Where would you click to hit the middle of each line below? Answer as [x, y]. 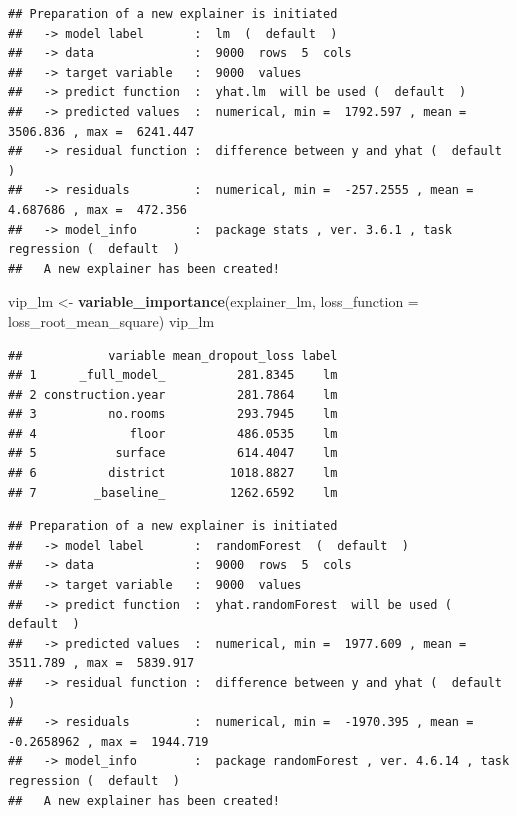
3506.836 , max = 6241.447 [101, 131]
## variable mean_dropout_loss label [173, 355]
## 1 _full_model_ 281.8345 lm [173, 375]
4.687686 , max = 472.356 [97, 209]
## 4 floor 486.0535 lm [173, 433]
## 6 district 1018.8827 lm [173, 473]
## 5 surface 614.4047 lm [173, 453]
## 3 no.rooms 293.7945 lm [173, 414]
